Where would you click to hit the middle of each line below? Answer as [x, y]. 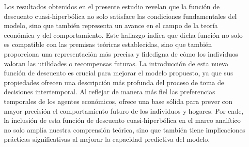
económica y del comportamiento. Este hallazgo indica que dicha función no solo [123, 35]
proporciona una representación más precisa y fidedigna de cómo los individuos [121, 53]
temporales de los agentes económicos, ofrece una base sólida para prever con [118, 101]
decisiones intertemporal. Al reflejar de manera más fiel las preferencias [109, 92]
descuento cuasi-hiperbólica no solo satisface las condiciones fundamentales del [120, 16]
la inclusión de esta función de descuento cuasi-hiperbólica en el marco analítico [122, 120]
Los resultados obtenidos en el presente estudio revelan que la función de [112, 6]
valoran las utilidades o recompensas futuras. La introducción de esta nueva [116, 63]
